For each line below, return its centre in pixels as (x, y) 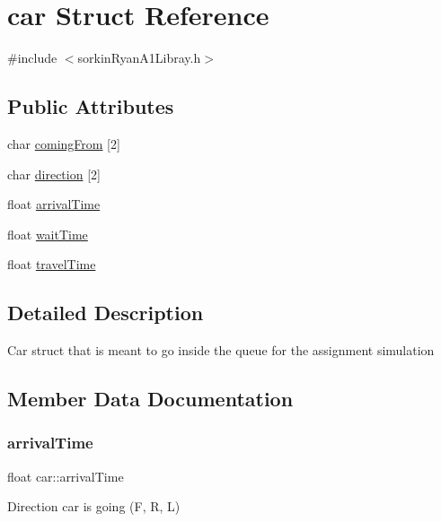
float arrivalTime (54, 204)
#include (32, 58)
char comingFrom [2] (64, 143)
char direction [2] (54, 174)
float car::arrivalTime (66, 476)
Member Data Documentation (150, 399)
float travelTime (52, 264)
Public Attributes (91, 106)
